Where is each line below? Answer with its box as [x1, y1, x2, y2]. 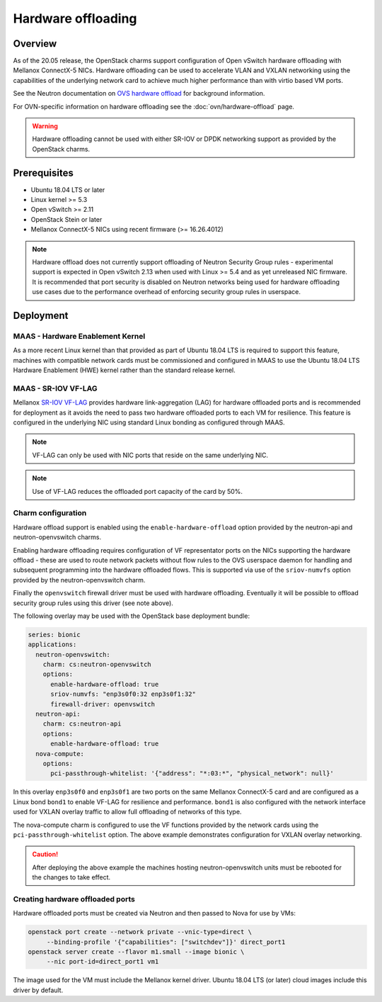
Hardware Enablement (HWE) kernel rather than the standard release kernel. [13, 366, 236, 375]
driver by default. [13, 986, 64, 994]
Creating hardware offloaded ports [13, 894, 136, 904]
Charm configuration [13, 508, 87, 518]
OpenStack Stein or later [30, 215, 103, 223]
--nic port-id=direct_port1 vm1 [46, 957, 159, 966]
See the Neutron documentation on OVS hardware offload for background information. [13, 89, 265, 98]
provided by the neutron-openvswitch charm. [13, 575, 146, 584]
